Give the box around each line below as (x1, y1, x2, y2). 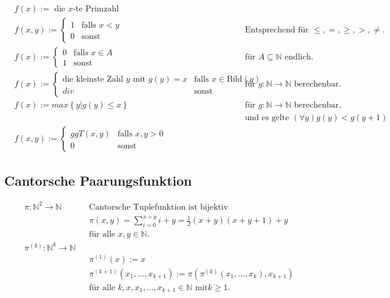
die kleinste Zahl (62, 75, 123, 84)
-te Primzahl (72, 5, 119, 14)
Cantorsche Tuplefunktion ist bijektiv (89, 202, 228, 211)
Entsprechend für (244, 26, 309, 35)
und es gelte (244, 114, 289, 123)
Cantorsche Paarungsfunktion (4, 171, 192, 189)
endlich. (285, 53, 314, 62)
